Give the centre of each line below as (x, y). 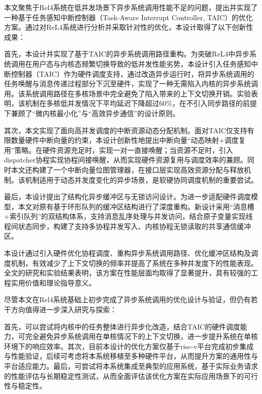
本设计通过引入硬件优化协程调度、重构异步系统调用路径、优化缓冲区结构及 (127, 253)
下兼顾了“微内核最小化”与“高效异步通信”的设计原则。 (92, 113)
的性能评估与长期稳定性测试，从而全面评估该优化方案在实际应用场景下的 (124, 376)
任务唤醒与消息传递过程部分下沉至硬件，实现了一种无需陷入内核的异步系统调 (131, 83)
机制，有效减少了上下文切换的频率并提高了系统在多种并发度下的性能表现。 (134, 263)
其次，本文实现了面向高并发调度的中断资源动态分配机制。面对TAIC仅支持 (126, 130)
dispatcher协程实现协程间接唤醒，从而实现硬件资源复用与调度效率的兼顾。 (126, 160)
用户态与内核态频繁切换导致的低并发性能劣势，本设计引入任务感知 (141, 63)
